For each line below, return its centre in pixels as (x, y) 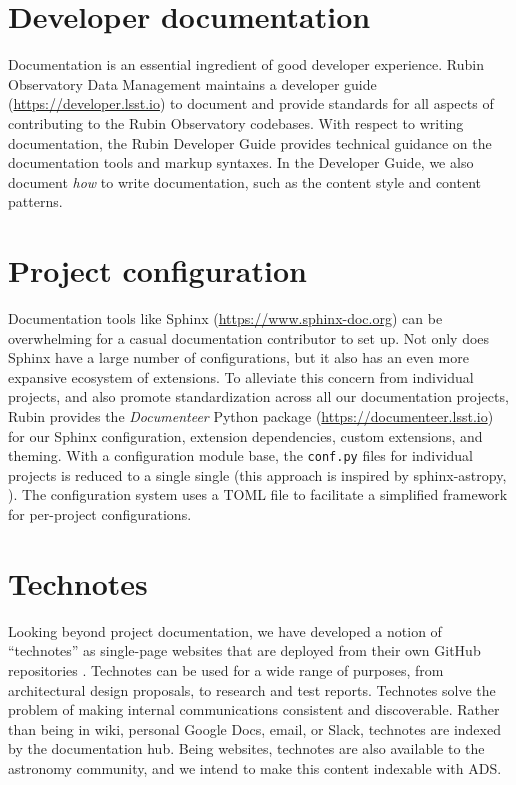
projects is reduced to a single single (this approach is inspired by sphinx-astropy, (257, 474)
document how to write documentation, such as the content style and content (245, 181)
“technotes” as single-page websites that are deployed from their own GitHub (244, 650)
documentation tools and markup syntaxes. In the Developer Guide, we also (241, 162)
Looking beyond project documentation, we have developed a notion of (225, 630)
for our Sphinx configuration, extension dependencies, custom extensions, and (245, 435)
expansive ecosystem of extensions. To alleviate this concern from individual (241, 376)
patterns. (35, 201)
